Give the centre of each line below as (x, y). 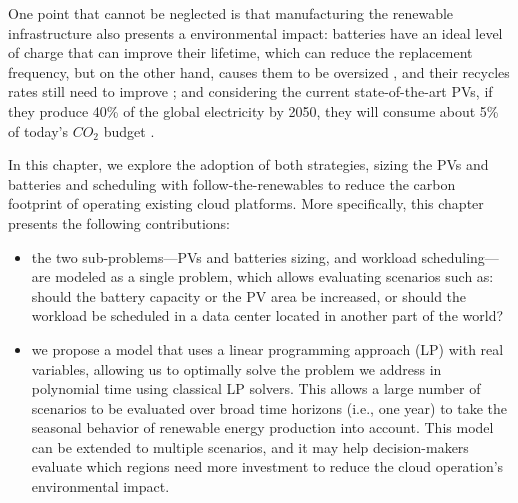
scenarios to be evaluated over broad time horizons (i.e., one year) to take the (269, 407)
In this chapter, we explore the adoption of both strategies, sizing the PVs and (248, 164)
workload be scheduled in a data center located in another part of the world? (267, 315)
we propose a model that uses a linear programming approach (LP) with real (267, 348)
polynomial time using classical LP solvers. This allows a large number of (256, 388)
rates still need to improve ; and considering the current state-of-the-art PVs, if (250, 91)
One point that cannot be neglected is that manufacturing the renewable (231, 13)
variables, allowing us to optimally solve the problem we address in (236, 368)
